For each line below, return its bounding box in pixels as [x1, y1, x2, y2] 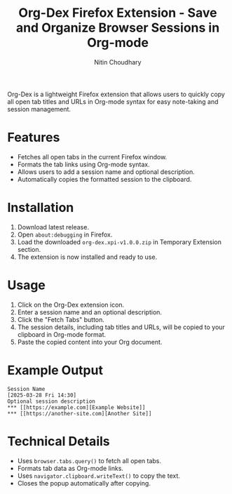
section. [17, 245, 41, 253]
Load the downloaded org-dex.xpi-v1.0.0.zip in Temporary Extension [17, 237, 222, 246]
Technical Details [7, 433, 110, 449]
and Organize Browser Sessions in [15, 20, 220, 36]
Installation [7, 200, 74, 215]
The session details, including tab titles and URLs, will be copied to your [17, 323, 226, 331]
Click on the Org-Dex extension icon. [17, 300, 125, 309]
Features [7, 130, 60, 145]
